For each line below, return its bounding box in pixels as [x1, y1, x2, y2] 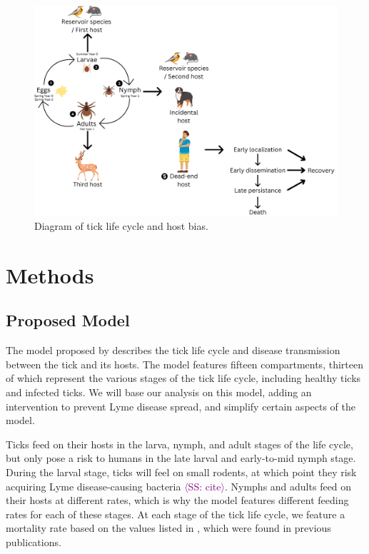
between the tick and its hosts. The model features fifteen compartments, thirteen [6, 356, 363, 371]
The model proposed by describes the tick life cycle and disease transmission [6, 343, 340, 358]
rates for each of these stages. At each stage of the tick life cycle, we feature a [6, 506, 345, 521]
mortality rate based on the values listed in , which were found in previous [6, 520, 331, 535]
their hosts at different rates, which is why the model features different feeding [6, 493, 349, 508]
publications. [6, 534, 61, 549]
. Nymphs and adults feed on [224, 478, 352, 493]
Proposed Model [6, 309, 130, 331]
